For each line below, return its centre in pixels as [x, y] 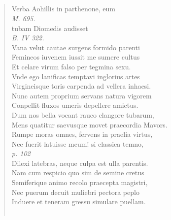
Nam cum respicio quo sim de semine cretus [78, 173]
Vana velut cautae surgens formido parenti [76, 47]
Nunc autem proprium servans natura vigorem [82, 95]
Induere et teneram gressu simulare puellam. [79, 202]
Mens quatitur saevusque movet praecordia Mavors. [89, 124]
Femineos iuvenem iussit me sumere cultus [76, 57]
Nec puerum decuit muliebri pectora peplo [75, 192]
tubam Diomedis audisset [50, 28]
